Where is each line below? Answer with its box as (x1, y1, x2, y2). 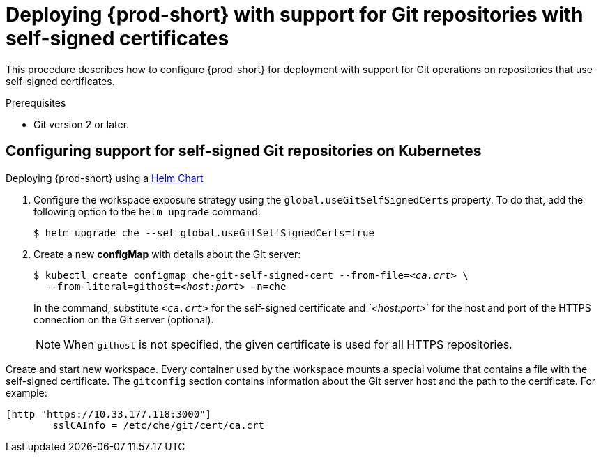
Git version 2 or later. (33, 118, 130, 130)
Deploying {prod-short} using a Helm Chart (6, 171, 204, 184)
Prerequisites (6, 96, 66, 109)
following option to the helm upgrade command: (33, 205, 261, 217)
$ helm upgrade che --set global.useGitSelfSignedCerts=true (33, 227, 374, 238)
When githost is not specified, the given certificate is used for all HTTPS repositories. (63, 337, 512, 351)
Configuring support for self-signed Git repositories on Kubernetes (6, 142, 482, 160)
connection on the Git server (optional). (33, 313, 214, 326)
